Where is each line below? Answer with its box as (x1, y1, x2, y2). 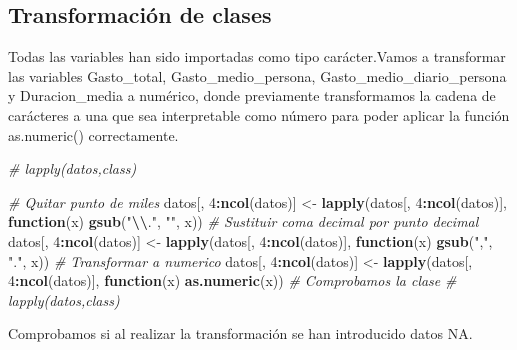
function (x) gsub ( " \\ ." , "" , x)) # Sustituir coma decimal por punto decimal (8, 211, 479, 232)
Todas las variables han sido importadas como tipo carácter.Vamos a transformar (8, 46, 506, 67)
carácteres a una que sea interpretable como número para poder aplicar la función (8, 104, 510, 125)
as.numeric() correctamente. (8, 124, 179, 145)
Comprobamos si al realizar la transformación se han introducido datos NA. (8, 323, 473, 344)
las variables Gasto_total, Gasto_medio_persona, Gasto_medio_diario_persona (8, 65, 507, 86)
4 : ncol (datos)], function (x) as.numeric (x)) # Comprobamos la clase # (8, 270, 457, 291)
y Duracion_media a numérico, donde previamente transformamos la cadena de (8, 85, 496, 106)
